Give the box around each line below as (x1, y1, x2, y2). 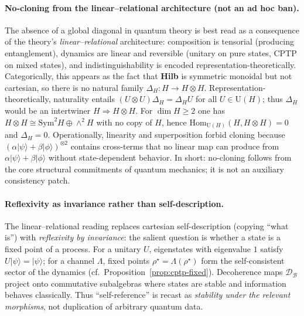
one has (197, 104, 225, 116)
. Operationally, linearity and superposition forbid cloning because (47, 128, 285, 141)
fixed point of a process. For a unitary (5, 243, 141, 255)
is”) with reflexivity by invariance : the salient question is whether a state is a (5, 231, 281, 243)
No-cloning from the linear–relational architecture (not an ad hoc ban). (5, 1, 299, 13)
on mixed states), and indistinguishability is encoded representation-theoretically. (5, 58, 296, 70)
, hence (161, 115, 187, 128)
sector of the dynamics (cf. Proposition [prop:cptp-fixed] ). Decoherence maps (5, 266, 283, 278)
